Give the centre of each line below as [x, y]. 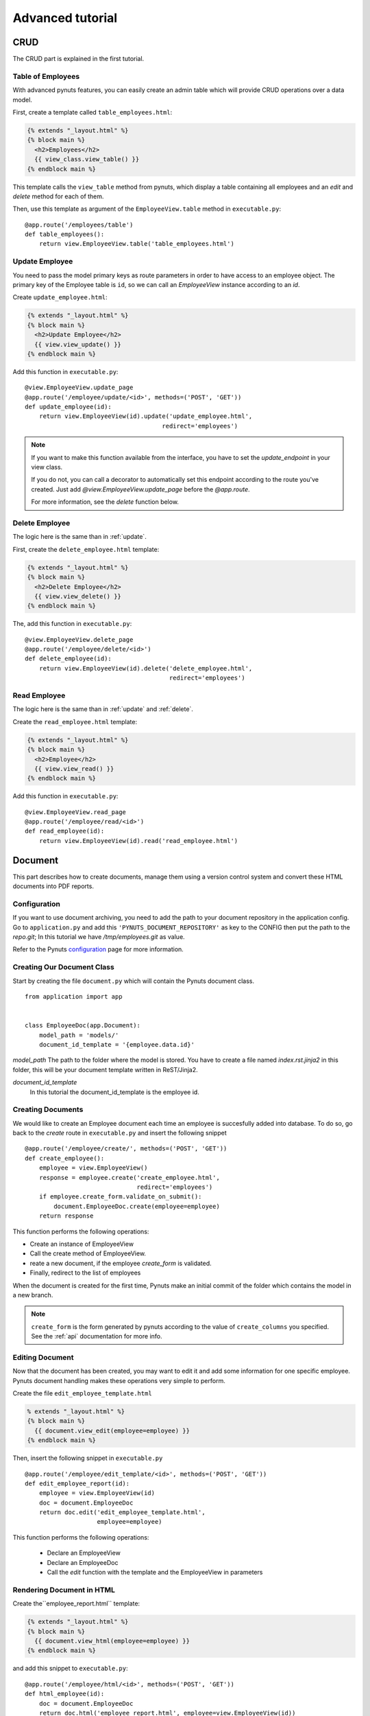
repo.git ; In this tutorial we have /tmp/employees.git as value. [99, 937]
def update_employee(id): [69, 407]
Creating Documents [48, 1110]
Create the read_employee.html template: [75, 721]
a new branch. [33, 1295]
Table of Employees [46, 76]
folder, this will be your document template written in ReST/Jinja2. [105, 1069]
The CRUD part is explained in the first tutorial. [78, 59]
